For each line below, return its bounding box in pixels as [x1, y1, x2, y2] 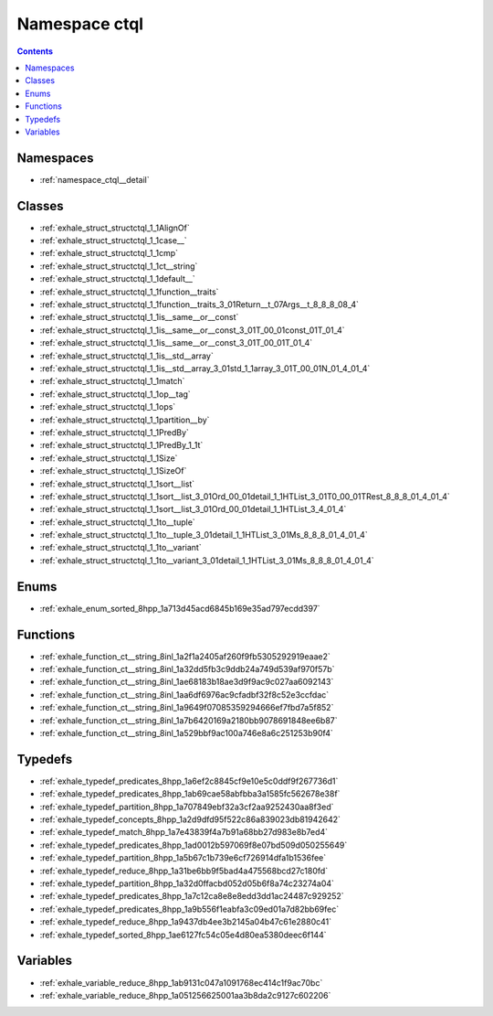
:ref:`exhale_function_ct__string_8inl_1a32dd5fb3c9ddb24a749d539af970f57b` [39, 664, 335, 675]
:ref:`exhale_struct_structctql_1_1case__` [39, 235, 187, 246]
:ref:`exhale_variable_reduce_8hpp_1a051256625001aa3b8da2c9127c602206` [39, 989, 331, 1000]
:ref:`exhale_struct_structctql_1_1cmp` [39, 248, 178, 259]
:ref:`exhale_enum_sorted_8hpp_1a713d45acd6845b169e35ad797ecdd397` [39, 603, 320, 614]
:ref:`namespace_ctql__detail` [39, 174, 150, 185]
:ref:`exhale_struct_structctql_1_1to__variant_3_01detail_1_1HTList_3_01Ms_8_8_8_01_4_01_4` [39, 554, 374, 566]
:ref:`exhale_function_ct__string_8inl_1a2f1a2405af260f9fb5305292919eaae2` [39, 650, 330, 662]
